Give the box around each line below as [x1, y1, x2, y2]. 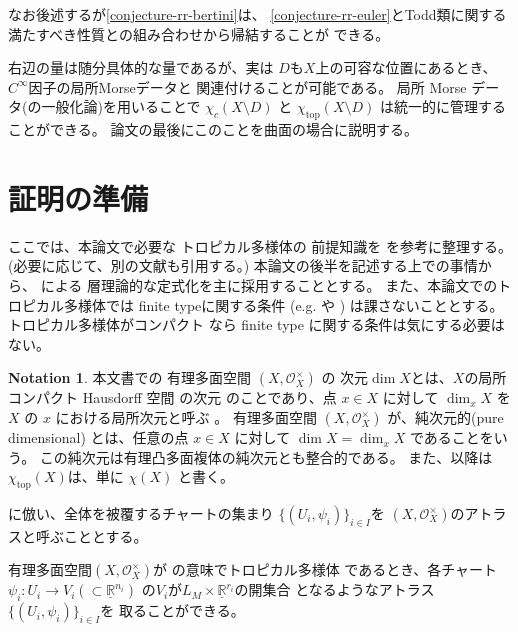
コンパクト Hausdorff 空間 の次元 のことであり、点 [8, 387, 337, 408]
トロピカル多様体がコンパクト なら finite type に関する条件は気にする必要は [8, 314, 505, 335]
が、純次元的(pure [387, 407, 504, 428]
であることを [409, 427, 494, 448]
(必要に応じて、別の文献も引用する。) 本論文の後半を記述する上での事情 [8, 255, 478, 276]
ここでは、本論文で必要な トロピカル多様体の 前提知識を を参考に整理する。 [8, 235, 512, 256]
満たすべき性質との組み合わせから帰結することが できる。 [8, 23, 390, 44]
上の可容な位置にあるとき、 [315, 57, 497, 78]
